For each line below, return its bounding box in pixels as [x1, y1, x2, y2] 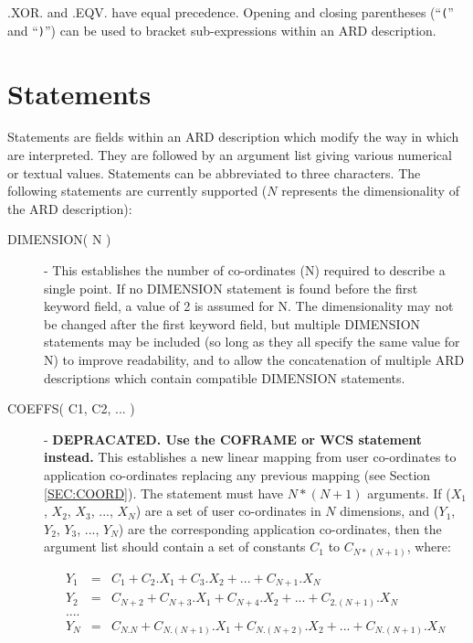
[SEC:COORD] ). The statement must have [44, 483, 284, 502]
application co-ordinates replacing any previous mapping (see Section [44, 465, 431, 484]
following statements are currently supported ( [7, 181, 268, 200]
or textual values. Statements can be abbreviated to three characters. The [7, 163, 421, 182]
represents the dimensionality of [281, 181, 459, 200]
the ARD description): [7, 198, 132, 218]
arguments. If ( [367, 483, 451, 502]
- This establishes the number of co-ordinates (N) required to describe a [44, 261, 446, 279]
